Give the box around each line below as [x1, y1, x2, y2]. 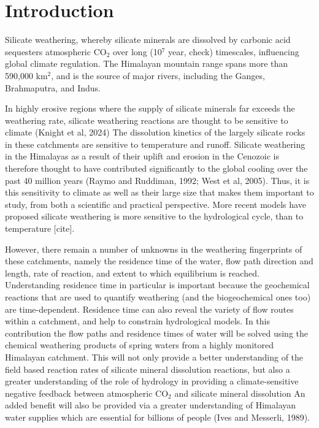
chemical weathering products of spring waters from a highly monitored [5, 338, 274, 351]
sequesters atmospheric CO [5, 45, 107, 58]
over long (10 [112, 45, 162, 58]
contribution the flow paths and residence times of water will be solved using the [5, 326, 308, 339]
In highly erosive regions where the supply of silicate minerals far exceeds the [5, 102, 295, 115]
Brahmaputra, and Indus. [5, 81, 101, 94]
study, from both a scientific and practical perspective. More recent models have [5, 197, 306, 210]
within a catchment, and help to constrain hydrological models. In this [5, 315, 270, 327]
